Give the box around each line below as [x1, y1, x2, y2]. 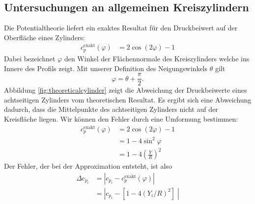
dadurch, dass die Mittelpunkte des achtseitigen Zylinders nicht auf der [4, 104, 218, 114]
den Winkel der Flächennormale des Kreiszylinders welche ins [64, 53, 250, 63]
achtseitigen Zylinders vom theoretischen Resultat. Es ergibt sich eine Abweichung [4, 94, 252, 104]
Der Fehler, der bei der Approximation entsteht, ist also [4, 161, 172, 171]
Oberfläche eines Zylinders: [4, 32, 85, 42]
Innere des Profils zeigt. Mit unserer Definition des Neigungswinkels [4, 63, 208, 73]
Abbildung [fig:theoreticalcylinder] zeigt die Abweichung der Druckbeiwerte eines [4, 85, 247, 95]
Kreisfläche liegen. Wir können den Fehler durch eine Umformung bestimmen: [4, 113, 238, 124]
